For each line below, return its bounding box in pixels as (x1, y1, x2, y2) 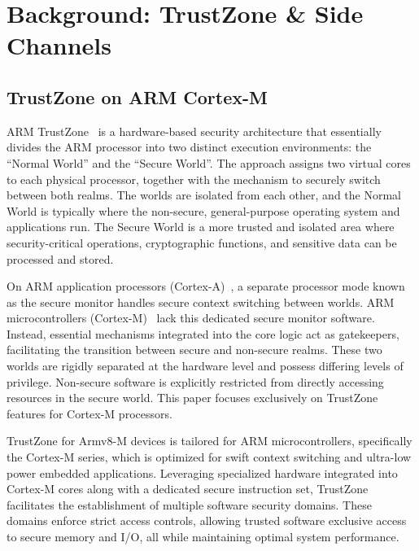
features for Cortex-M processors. (7, 405, 172, 422)
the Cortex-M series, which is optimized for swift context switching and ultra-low (7, 448, 412, 466)
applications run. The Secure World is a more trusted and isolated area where (7, 218, 395, 235)
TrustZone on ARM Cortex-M (7, 84, 268, 109)
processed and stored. (7, 250, 114, 267)
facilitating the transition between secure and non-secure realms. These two (7, 341, 382, 358)
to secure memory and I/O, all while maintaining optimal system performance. (7, 528, 399, 545)
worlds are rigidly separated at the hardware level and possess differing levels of (7, 357, 404, 374)
